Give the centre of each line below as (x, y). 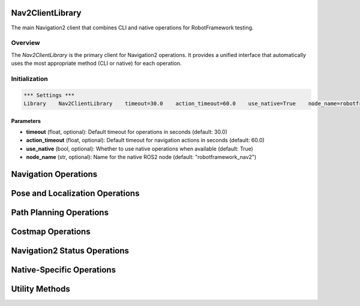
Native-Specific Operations (64, 270)
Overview (25, 43)
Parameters (26, 121)
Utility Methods (40, 289)
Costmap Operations (51, 232)
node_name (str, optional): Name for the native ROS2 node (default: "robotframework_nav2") (141, 157)
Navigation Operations (54, 174)
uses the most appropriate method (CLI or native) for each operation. (97, 64)
